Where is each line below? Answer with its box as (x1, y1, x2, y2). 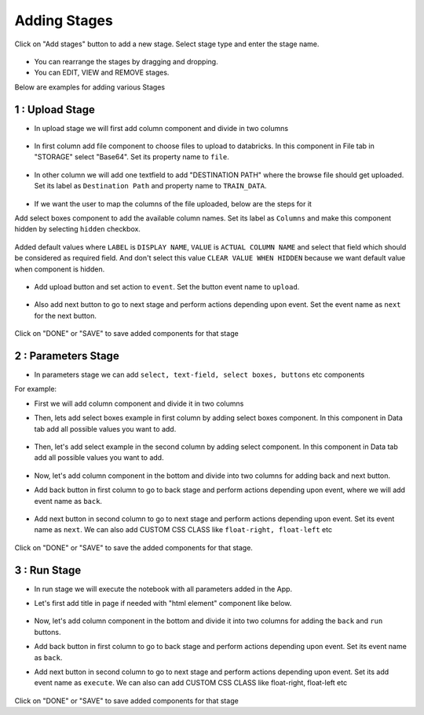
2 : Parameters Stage (14, 349, 119, 363)
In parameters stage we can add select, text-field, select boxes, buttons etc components (34, 370, 365, 379)
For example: (14, 385, 57, 394)
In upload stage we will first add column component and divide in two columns (34, 123, 289, 133)
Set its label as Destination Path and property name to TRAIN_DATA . (34, 181, 267, 191)
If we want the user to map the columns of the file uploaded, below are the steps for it (34, 199, 312, 208)
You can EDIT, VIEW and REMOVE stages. (34, 67, 170, 78)
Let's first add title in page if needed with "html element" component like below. (34, 598, 292, 607)
